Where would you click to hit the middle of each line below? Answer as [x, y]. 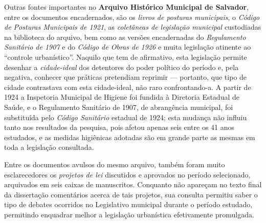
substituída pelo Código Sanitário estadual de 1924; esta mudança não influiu [126, 117]
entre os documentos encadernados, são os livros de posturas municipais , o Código [132, 17]
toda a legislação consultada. [49, 147]
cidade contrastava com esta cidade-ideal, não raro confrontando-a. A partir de [128, 87]
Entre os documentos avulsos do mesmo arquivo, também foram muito [115, 164]
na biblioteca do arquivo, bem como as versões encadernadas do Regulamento [125, 37]
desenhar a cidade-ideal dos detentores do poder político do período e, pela [121, 67]
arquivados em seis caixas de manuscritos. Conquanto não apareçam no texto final [133, 184]
